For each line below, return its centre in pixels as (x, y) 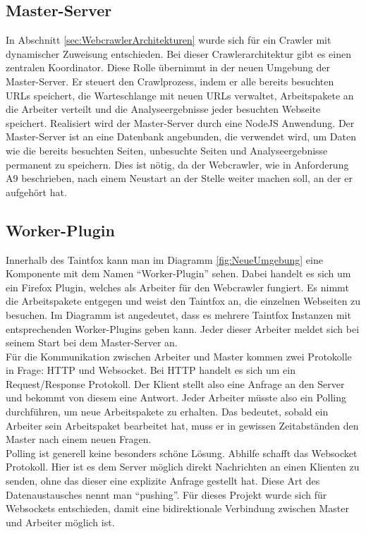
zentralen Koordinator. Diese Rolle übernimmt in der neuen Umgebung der (168, 67)
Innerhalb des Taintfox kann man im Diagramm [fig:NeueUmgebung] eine (164, 259)
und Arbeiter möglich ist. (60, 522)
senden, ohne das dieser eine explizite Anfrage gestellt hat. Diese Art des (163, 481)
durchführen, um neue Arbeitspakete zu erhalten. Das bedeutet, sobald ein (167, 412)
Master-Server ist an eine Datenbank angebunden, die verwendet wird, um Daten (181, 136)
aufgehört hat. (36, 192)
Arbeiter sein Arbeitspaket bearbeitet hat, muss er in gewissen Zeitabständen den (182, 425)
